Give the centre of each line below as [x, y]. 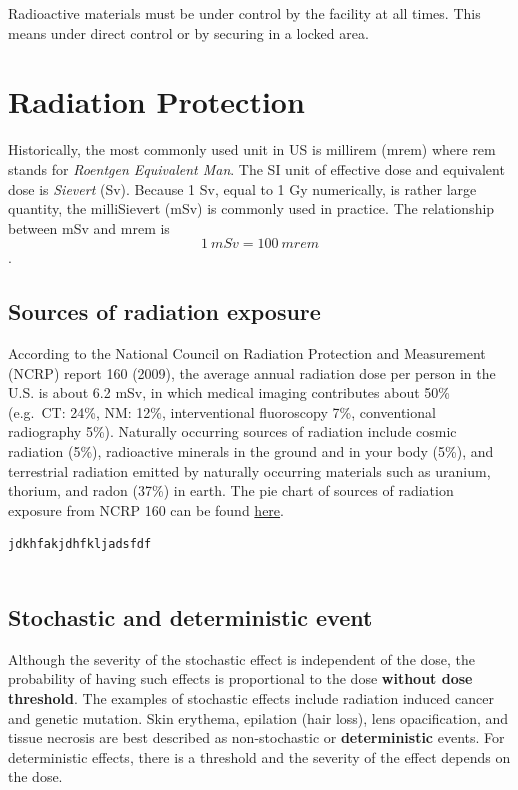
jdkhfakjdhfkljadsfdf [80, 544]
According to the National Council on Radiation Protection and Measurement [247, 353]
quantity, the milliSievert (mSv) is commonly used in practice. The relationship [251, 208]
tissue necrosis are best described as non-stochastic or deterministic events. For [256, 737]
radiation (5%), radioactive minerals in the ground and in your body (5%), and [251, 451]
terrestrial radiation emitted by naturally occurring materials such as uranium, [249, 470]
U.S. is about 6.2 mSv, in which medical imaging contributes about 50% [229, 392]
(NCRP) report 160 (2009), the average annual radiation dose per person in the [252, 372]
